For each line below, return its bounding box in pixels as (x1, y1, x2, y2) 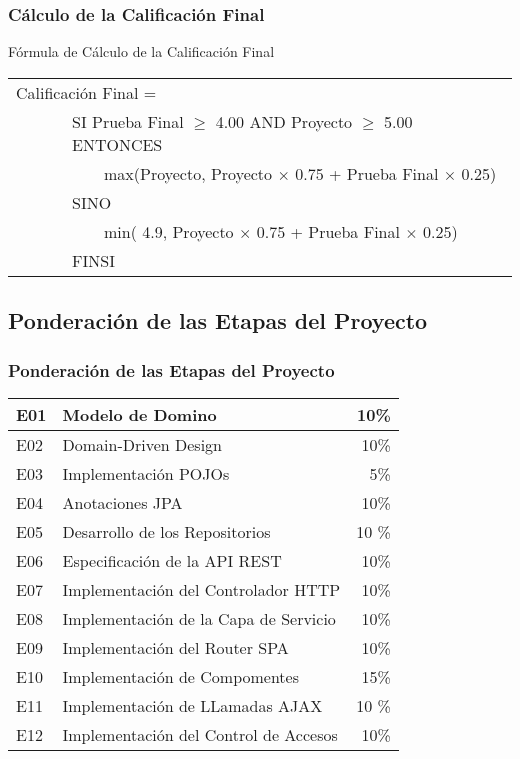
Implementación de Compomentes (62, 664, 299, 688)
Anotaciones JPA (62, 490, 183, 514)
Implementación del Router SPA (62, 635, 289, 659)
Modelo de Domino (62, 402, 217, 426)
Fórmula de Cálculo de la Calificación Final (8, 41, 275, 62)
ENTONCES (72, 132, 163, 156)
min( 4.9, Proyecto (104, 219, 234, 243)
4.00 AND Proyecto (215, 109, 353, 133)
